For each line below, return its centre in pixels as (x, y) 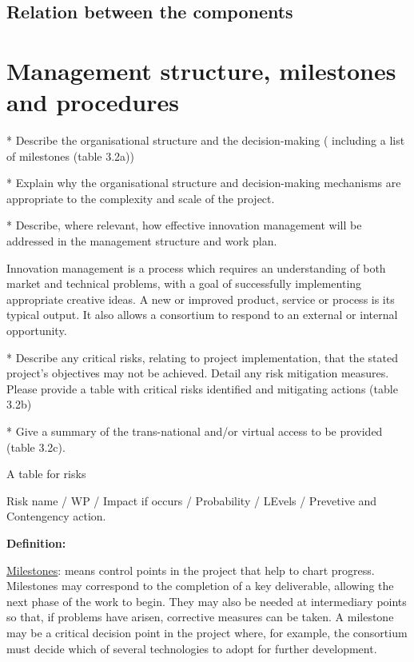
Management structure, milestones (201, 70)
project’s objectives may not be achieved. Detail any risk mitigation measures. (198, 373)
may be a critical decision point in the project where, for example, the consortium (207, 632)
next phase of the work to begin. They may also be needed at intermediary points (207, 601)
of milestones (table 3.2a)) (70, 156)
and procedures (93, 102)
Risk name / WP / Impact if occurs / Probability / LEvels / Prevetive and (192, 500)
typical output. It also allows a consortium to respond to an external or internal (202, 315)
